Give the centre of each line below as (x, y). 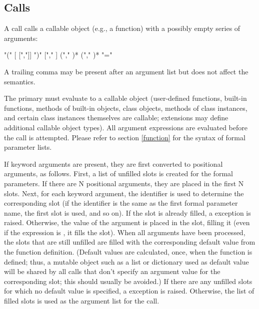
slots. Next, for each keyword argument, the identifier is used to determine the (124, 193)
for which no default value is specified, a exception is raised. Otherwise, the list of (129, 291)
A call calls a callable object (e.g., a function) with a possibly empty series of (122, 28)
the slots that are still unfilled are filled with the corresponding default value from (130, 242)
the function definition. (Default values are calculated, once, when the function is (128, 252)
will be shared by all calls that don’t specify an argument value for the (112, 271)
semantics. (20, 81)
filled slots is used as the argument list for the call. (82, 301)
